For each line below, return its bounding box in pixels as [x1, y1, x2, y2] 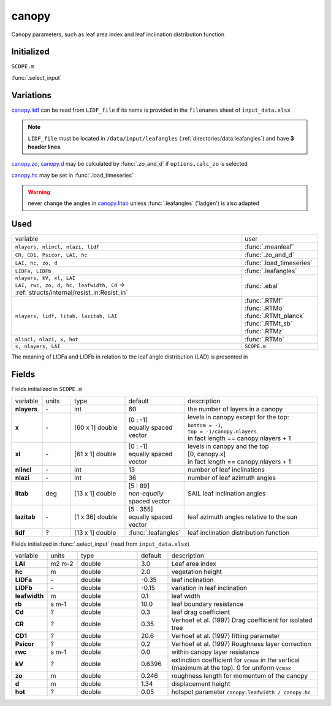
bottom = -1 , [188, 421, 223, 429]
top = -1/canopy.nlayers [188, 428, 257, 435]
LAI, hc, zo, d [15, 260, 58, 266]
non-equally [128, 489, 164, 497]
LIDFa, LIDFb [15, 268, 51, 274]
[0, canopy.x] [188, 449, 226, 458]
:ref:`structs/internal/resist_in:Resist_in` [15, 289, 128, 297]
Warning [28, 188, 50, 196]
